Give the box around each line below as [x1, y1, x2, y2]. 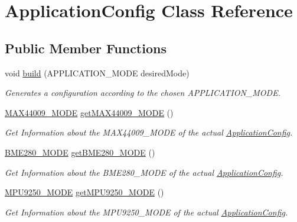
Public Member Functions [5, 38, 167, 57]
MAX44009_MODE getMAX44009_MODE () [5, 106, 174, 118]
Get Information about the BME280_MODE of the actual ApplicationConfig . [5, 166, 283, 178]
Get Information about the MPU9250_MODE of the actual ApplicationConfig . [5, 205, 288, 218]
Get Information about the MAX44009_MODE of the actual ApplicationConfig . [5, 126, 293, 139]
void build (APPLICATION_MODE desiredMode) [5, 66, 190, 79]
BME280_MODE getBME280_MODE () [5, 146, 155, 158]
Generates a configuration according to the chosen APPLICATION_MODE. [5, 86, 280, 99]
